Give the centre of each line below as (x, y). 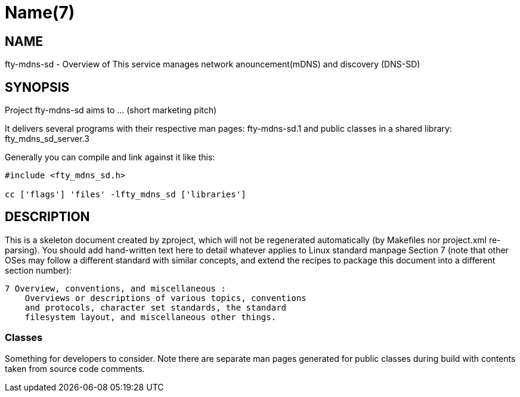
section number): (38, 270)
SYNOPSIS (37, 87)
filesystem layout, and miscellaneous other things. (151, 317)
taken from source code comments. (75, 368)
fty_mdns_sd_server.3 (47, 139)
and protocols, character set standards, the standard (156, 307)
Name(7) (40, 13)
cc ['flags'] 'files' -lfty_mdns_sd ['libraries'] (126, 195)
